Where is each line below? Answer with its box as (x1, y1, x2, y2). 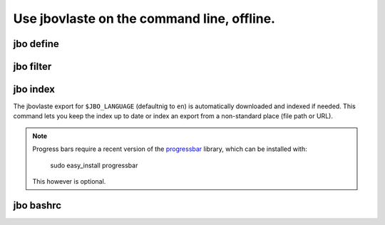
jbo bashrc (13, 199, 62, 211)
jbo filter (13, 61, 52, 73)
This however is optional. (32, 177, 106, 186)
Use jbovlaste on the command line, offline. (13, 11, 276, 26)
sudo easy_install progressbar (50, 161, 138, 169)
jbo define (13, 38, 60, 50)
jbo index (13, 83, 56, 95)
